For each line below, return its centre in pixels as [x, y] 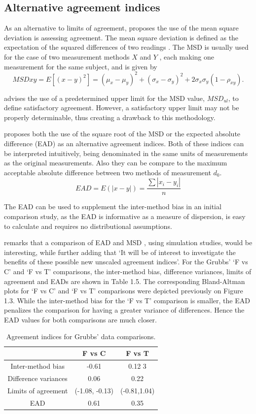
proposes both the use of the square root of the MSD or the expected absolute [122, 134]
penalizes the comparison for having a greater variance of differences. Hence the [124, 310]
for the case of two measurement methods [67, 56]
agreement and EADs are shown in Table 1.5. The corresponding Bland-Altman [125, 281]
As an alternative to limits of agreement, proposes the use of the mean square [121, 28]
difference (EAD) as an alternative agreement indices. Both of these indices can [124, 143]
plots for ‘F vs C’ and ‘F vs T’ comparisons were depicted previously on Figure [124, 291]
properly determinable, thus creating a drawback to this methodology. [110, 117]
